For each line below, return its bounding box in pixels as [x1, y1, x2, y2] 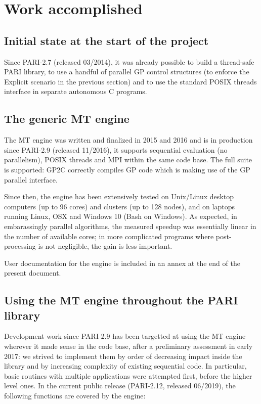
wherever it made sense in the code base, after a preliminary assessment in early [4, 341, 253, 351]
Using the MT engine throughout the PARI [4, 292, 238, 308]
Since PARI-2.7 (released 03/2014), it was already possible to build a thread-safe [4, 56, 254, 67]
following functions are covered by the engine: [4, 390, 146, 401]
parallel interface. [4, 174, 58, 185]
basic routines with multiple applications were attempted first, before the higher [4, 370, 252, 381]
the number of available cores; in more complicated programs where [4, 231, 214, 241]
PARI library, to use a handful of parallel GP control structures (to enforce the [4, 66, 249, 77]
